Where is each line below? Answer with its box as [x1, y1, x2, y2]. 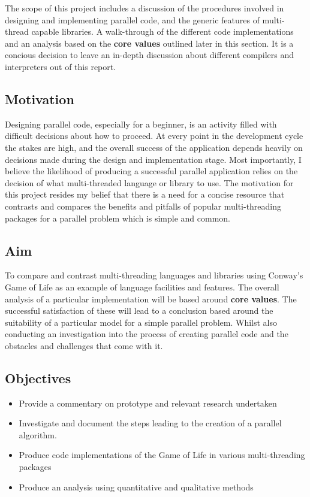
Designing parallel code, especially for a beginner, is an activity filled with [5, 117, 277, 130]
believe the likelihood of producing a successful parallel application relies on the [5, 165, 298, 177]
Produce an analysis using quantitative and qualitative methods [19, 480, 254, 493]
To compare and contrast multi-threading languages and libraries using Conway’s [5, 269, 303, 281]
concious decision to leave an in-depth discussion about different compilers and [5, 49, 294, 61]
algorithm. [19, 428, 57, 441]
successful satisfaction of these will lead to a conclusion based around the [5, 304, 273, 317]
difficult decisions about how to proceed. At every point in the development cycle [5, 129, 303, 142]
